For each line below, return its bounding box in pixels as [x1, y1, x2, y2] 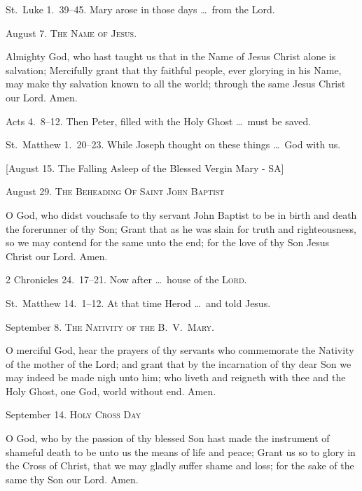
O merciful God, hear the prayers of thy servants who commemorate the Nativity [6, 343, 354, 357]
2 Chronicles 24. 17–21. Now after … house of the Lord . [6, 272, 247, 287]
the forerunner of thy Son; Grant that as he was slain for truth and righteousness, [6, 221, 356, 236]
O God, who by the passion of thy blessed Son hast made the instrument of [6, 431, 330, 446]
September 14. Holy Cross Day [6, 407, 141, 422]
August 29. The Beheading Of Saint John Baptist [6, 184, 225, 199]
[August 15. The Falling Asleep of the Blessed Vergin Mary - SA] [6, 160, 284, 175]
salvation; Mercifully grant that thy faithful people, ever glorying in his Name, [6, 62, 342, 77]
